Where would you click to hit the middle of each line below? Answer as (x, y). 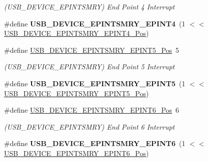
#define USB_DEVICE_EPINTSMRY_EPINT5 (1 (95, 83)
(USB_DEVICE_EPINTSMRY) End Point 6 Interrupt (89, 126)
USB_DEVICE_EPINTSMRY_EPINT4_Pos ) (76, 33)
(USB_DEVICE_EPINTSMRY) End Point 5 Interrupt (89, 67)
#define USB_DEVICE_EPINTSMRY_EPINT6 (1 (95, 143)
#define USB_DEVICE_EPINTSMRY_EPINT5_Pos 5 (92, 50)
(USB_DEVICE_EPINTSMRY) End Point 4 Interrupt (89, 6)
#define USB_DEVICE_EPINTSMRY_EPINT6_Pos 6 (92, 110)
